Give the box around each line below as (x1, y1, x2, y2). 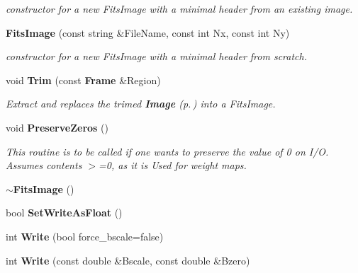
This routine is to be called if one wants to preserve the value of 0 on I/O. (6, 144, 329, 158)
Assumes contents (6, 158, 82, 173)
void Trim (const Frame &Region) (6, 72, 161, 87)
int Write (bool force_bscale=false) (6, 228, 164, 243)
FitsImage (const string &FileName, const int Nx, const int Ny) (6, 25, 290, 40)
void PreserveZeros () (6, 120, 108, 134)
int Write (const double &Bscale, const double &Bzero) (6, 252, 250, 267)
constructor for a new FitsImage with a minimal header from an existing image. (6, 1, 353, 16)
